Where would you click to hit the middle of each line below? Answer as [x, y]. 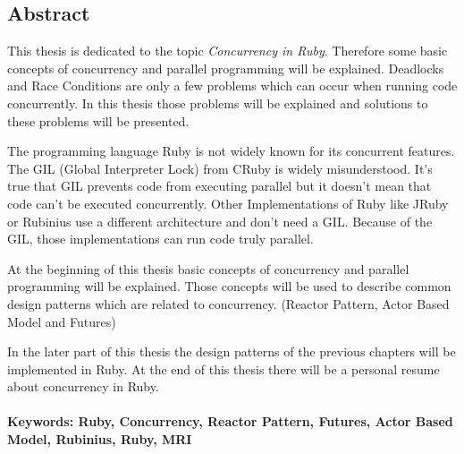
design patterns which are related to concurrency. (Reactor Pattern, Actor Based [228, 303]
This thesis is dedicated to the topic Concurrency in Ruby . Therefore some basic [228, 51]
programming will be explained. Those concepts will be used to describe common [229, 286]
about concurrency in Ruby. [83, 386]
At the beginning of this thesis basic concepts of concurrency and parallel [208, 268]
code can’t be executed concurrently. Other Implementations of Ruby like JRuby [228, 203]
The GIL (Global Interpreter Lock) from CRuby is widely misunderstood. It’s [220, 168]
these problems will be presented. [98, 120]
